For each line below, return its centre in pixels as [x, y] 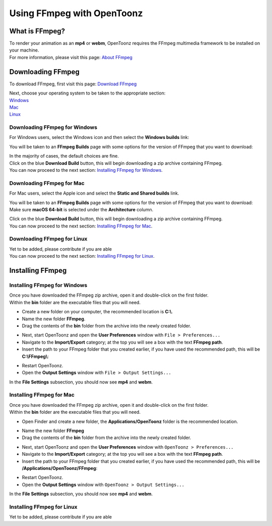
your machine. [24, 50]
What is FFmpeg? [37, 31]
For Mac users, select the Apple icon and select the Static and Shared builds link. [94, 193]
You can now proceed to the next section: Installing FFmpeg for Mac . [81, 226]
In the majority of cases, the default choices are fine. [64, 156]
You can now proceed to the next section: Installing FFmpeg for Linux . [82, 256]
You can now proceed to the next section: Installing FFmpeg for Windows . [86, 170]
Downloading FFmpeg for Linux [48, 239]
